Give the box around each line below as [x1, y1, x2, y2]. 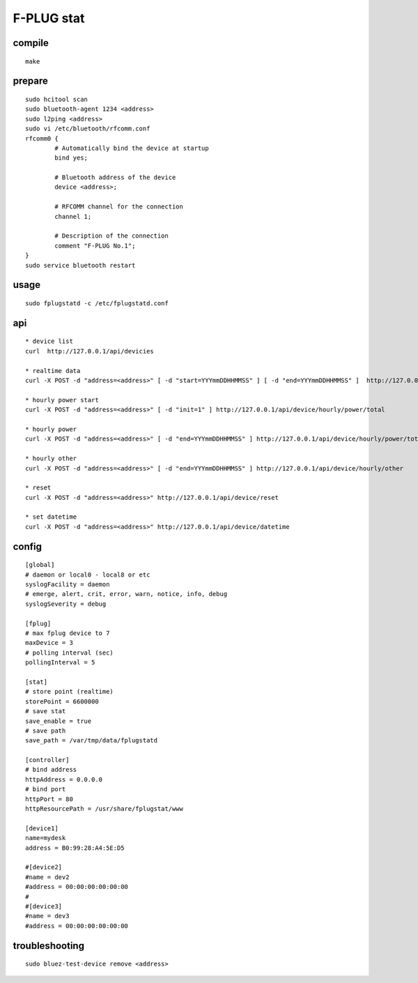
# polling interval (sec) [25, 648, 114, 657]
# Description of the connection [54, 232, 169, 240]
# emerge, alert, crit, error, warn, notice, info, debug [25, 590, 228, 598]
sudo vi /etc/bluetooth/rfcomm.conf [25, 125, 150, 132]
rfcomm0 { [25, 135, 59, 142]
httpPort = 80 [25, 795, 73, 803]
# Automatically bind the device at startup [54, 144, 209, 152]
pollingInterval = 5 [25, 659, 95, 666]
